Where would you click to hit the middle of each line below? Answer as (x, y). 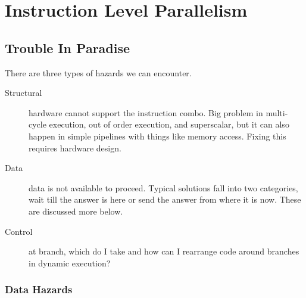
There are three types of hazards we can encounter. (98, 72)
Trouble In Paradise (68, 47)
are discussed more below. (76, 211)
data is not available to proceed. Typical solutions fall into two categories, (163, 187)
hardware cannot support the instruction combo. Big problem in (146, 112)
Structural (24, 93)
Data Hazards (39, 289)
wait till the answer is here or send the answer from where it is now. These (165, 199)
